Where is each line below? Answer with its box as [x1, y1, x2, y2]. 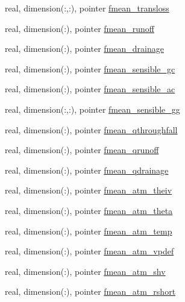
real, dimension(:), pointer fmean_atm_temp [5, 224, 172, 237]
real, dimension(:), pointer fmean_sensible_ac [5, 83, 175, 95]
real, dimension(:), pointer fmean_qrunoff [5, 143, 159, 156]
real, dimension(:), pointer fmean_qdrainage [5, 163, 169, 176]
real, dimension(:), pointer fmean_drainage [5, 42, 164, 55]
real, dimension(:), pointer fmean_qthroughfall [5, 123, 178, 136]
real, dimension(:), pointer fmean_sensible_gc [5, 62, 175, 75]
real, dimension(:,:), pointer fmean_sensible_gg [5, 102, 180, 115]
